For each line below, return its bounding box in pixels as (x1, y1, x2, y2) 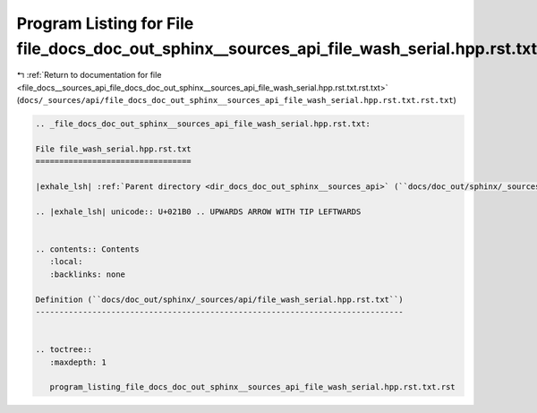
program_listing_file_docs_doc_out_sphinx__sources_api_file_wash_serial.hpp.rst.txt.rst (49, 382, 456, 392)
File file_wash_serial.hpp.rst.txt (35, 143, 192, 154)
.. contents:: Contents (35, 245, 141, 254)
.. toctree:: (35, 345, 93, 355)
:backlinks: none (49, 269, 125, 280)
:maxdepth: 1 (49, 357, 107, 367)
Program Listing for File (16, 13, 194, 33)
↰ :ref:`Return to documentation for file (16, 70, 162, 81)
